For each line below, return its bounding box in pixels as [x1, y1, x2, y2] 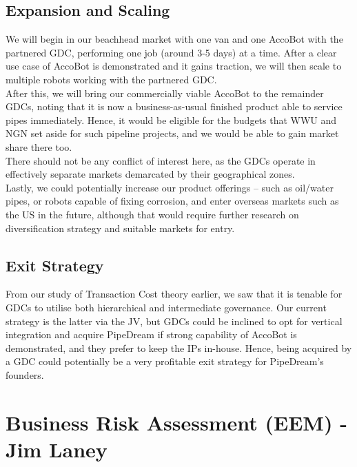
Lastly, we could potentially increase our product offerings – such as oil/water [6, 180, 334, 194]
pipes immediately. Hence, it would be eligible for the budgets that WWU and [6, 112, 337, 127]
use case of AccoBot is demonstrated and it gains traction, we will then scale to [6, 59, 342, 73]
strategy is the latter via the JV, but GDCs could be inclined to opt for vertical [6, 313, 343, 328]
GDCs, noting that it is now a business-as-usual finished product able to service [6, 99, 343, 114]
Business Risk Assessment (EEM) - [6, 408, 347, 436]
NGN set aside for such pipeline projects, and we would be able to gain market [6, 126, 339, 141]
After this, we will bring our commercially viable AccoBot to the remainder [6, 85, 324, 100]
